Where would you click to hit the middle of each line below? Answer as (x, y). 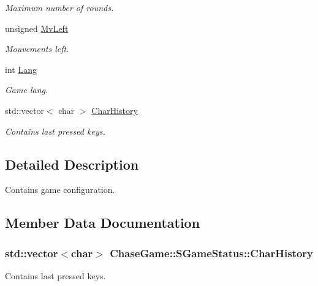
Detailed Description (72, 164)
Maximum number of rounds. (59, 7)
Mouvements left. (37, 49)
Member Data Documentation (103, 223)
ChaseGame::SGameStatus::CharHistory (212, 253)
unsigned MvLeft (37, 28)
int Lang (21, 69)
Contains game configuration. (60, 190)
